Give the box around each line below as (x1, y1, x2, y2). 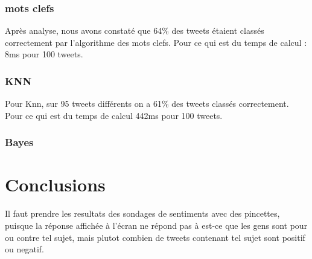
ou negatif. (5, 243, 44, 255)
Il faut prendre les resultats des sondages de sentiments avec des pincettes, (5, 207, 280, 220)
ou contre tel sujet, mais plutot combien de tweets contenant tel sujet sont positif (5, 231, 305, 243)
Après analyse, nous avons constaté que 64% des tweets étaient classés (5, 24, 264, 37)
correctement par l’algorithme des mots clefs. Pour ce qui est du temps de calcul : (5, 36, 307, 48)
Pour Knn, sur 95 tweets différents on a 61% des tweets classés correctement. (5, 97, 289, 110)
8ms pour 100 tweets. (5, 48, 83, 60)
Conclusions (5, 172, 106, 197)
